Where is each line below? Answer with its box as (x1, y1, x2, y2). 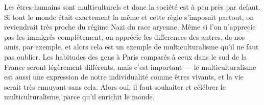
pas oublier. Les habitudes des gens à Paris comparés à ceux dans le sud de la (4, 51, 247, 62)
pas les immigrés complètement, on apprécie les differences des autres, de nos (4, 31, 245, 42)
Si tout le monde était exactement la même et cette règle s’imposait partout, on (4, 11, 254, 22)
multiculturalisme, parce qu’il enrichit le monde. (4, 91, 155, 102)
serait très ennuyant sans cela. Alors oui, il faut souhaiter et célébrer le (4, 81, 226, 92)
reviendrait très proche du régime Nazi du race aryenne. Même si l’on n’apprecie (4, 21, 256, 32)
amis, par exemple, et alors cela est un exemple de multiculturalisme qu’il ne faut (4, 41, 259, 52)
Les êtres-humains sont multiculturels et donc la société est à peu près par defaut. (4, 2, 260, 12)
